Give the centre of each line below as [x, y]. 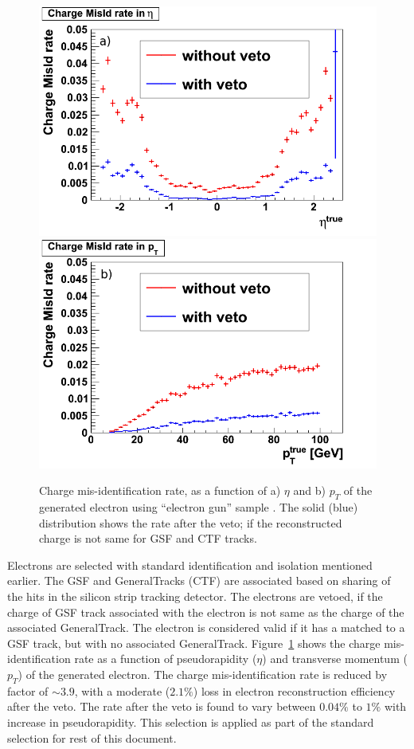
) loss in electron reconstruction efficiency [294, 690]
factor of [28, 690]
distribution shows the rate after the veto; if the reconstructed [191, 522]
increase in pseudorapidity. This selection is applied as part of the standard [191, 722]
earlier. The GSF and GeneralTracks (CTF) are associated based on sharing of [199, 580]
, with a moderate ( [122, 690]
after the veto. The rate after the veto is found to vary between [162, 706]
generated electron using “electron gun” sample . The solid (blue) [199, 507]
